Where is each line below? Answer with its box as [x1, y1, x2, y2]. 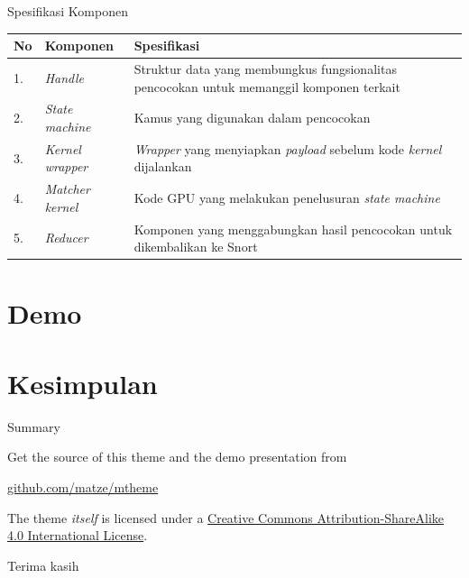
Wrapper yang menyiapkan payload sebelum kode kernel [133, 139, 442, 158]
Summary [7, 417, 60, 436]
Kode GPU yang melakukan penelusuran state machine [133, 188, 440, 207]
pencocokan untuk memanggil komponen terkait [133, 77, 400, 96]
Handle [44, 68, 84, 87]
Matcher [44, 179, 90, 198]
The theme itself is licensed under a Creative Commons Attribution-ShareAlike [7, 508, 444, 527]
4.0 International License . [7, 526, 148, 545]
